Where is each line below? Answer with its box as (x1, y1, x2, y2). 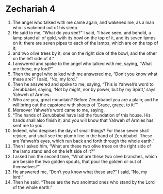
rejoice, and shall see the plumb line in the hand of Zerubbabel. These (12, 132, 152, 139)
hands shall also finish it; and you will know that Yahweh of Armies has (12, 117, 154, 123)
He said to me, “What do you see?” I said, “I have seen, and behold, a (12, 30, 151, 35)
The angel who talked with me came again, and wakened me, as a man (12, 19, 154, 25)
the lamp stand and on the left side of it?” (12, 148, 95, 154)
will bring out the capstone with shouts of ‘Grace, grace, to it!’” (12, 102, 138, 108)
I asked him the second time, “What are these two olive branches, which (12, 153, 157, 159)
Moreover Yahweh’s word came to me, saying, (12, 107, 105, 113)
